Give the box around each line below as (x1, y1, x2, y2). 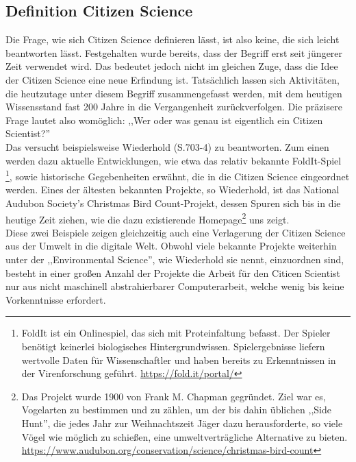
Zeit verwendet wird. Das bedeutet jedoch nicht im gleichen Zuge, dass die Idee (5, 59, 338, 73)
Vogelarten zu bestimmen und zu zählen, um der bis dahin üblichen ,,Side (21, 402, 331, 417)
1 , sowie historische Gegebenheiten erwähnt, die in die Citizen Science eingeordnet (5, 167, 350, 183)
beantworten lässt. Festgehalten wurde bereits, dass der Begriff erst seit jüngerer (5, 45, 343, 60)
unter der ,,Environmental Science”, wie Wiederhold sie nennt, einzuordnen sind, (5, 252, 344, 267)
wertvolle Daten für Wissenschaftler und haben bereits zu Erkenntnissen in (21, 352, 336, 367)
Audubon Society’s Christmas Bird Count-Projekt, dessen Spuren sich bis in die (5, 195, 341, 210)
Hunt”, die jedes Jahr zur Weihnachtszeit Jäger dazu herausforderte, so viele (21, 415, 343, 430)
